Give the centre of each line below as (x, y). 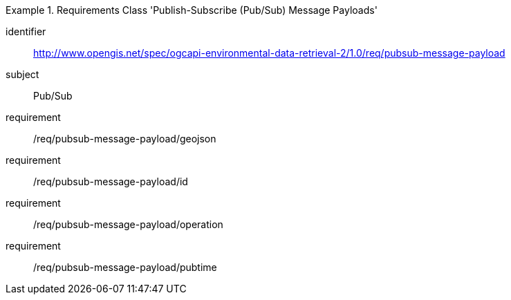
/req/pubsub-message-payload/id (111, 181)
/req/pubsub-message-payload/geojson (125, 139)
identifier (26, 31)
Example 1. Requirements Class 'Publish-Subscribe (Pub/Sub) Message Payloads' (192, 10)
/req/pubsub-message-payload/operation (128, 224)
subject (22, 74)
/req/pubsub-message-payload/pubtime (125, 267)
